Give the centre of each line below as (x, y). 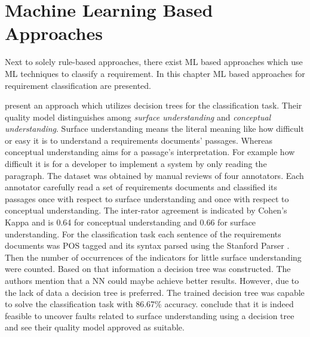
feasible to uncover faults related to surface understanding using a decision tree (150, 315)
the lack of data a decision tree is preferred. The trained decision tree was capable (155, 292)
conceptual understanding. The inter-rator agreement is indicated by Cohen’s (146, 210)
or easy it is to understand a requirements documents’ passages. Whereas (139, 140)
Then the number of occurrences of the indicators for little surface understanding (153, 257)
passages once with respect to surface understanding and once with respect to (147, 198)
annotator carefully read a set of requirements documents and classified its (141, 187)
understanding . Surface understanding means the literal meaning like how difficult (154, 129)
